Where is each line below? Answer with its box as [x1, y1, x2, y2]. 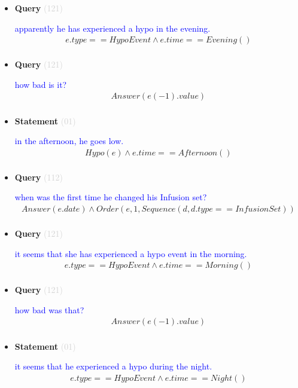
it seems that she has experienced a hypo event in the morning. [14, 247, 247, 259]
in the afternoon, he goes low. [14, 135, 124, 147]
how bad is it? [14, 78, 67, 90]
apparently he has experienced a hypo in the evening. [14, 22, 211, 34]
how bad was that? [14, 303, 84, 316]
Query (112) [14, 170, 63, 183]
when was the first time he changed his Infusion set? [14, 191, 207, 203]
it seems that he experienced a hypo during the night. [14, 360, 212, 372]
